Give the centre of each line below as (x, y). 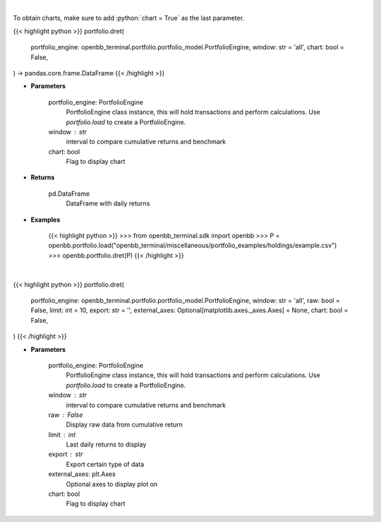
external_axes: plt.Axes (82, 474)
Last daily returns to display (106, 444)
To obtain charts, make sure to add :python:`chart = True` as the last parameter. (129, 18)
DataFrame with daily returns (108, 203)
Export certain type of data (105, 464)
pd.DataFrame (69, 194)
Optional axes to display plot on (112, 484)
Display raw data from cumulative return (125, 425)
